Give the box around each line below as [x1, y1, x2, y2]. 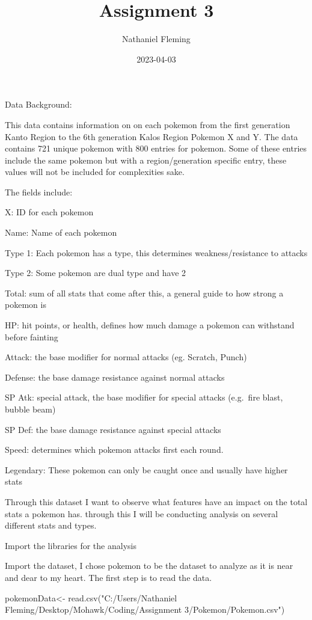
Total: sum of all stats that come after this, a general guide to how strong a [5, 286, 284, 299]
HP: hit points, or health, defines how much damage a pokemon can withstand [5, 319, 295, 331]
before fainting [5, 330, 58, 343]
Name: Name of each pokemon [5, 226, 117, 239]
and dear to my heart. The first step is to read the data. [5, 571, 212, 583]
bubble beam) [5, 403, 56, 415]
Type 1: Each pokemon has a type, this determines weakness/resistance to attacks [5, 246, 308, 259]
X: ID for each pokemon [5, 206, 94, 218]
